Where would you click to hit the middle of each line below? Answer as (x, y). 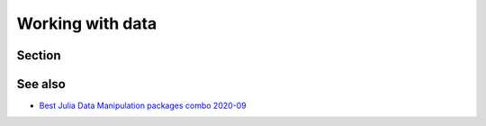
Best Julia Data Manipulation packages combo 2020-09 (143, 106)
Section (39, 55)
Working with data (87, 23)
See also (41, 84)
